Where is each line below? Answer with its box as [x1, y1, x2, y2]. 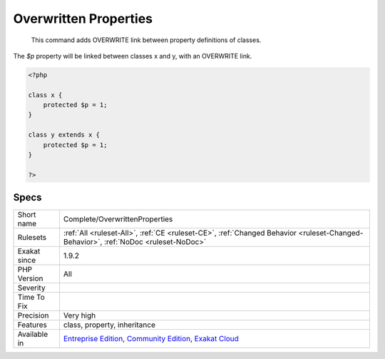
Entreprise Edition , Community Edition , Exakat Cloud [63, 334, 239, 344]
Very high [63, 310, 96, 320]
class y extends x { [28, 131, 100, 139]
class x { [28, 91, 63, 99]
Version [17, 273, 43, 283]
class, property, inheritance [63, 320, 156, 330]
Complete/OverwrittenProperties [63, 214, 173, 224]
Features [17, 320, 48, 330]
